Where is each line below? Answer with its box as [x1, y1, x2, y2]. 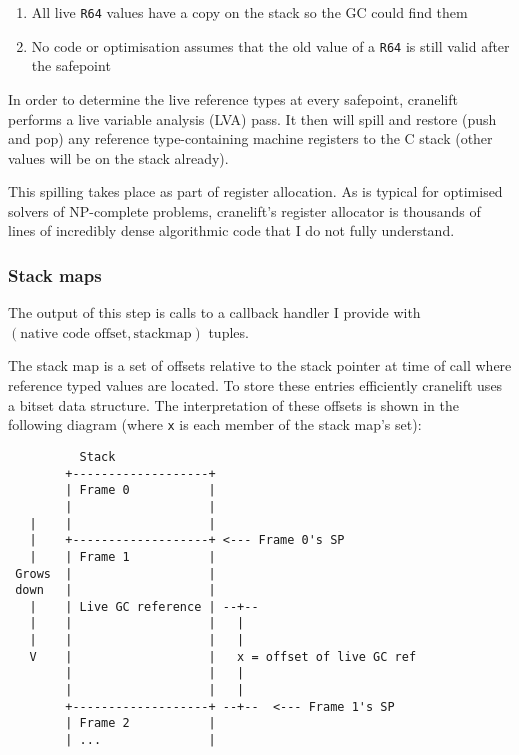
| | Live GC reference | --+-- [29, 599, 259, 614]
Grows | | [15, 566, 216, 581]
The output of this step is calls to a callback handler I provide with [8, 302, 421, 323]
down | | [15, 583, 216, 598]
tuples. [208, 321, 249, 342]
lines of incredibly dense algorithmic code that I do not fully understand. [8, 220, 455, 241]
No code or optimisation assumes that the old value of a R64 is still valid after [31, 35, 510, 56]
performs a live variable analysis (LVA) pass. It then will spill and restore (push [8, 108, 497, 129]
